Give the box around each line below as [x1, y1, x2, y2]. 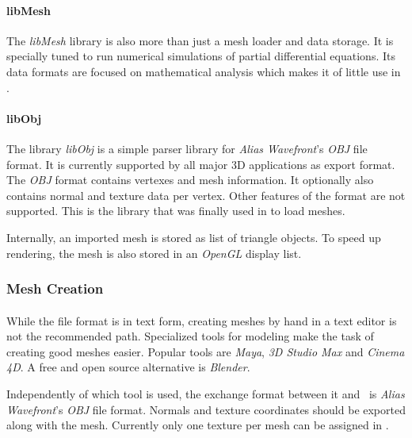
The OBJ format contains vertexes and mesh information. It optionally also [6, 171, 374, 188]
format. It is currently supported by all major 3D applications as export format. [6, 156, 395, 172]
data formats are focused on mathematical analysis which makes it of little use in [6, 63, 401, 79]
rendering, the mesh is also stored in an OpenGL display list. [6, 244, 302, 261]
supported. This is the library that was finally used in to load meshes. [6, 202, 345, 219]
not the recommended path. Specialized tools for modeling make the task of [6, 328, 374, 344]
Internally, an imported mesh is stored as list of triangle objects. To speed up [6, 229, 381, 245]
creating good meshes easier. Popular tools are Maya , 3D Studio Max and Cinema [6, 343, 405, 359]
